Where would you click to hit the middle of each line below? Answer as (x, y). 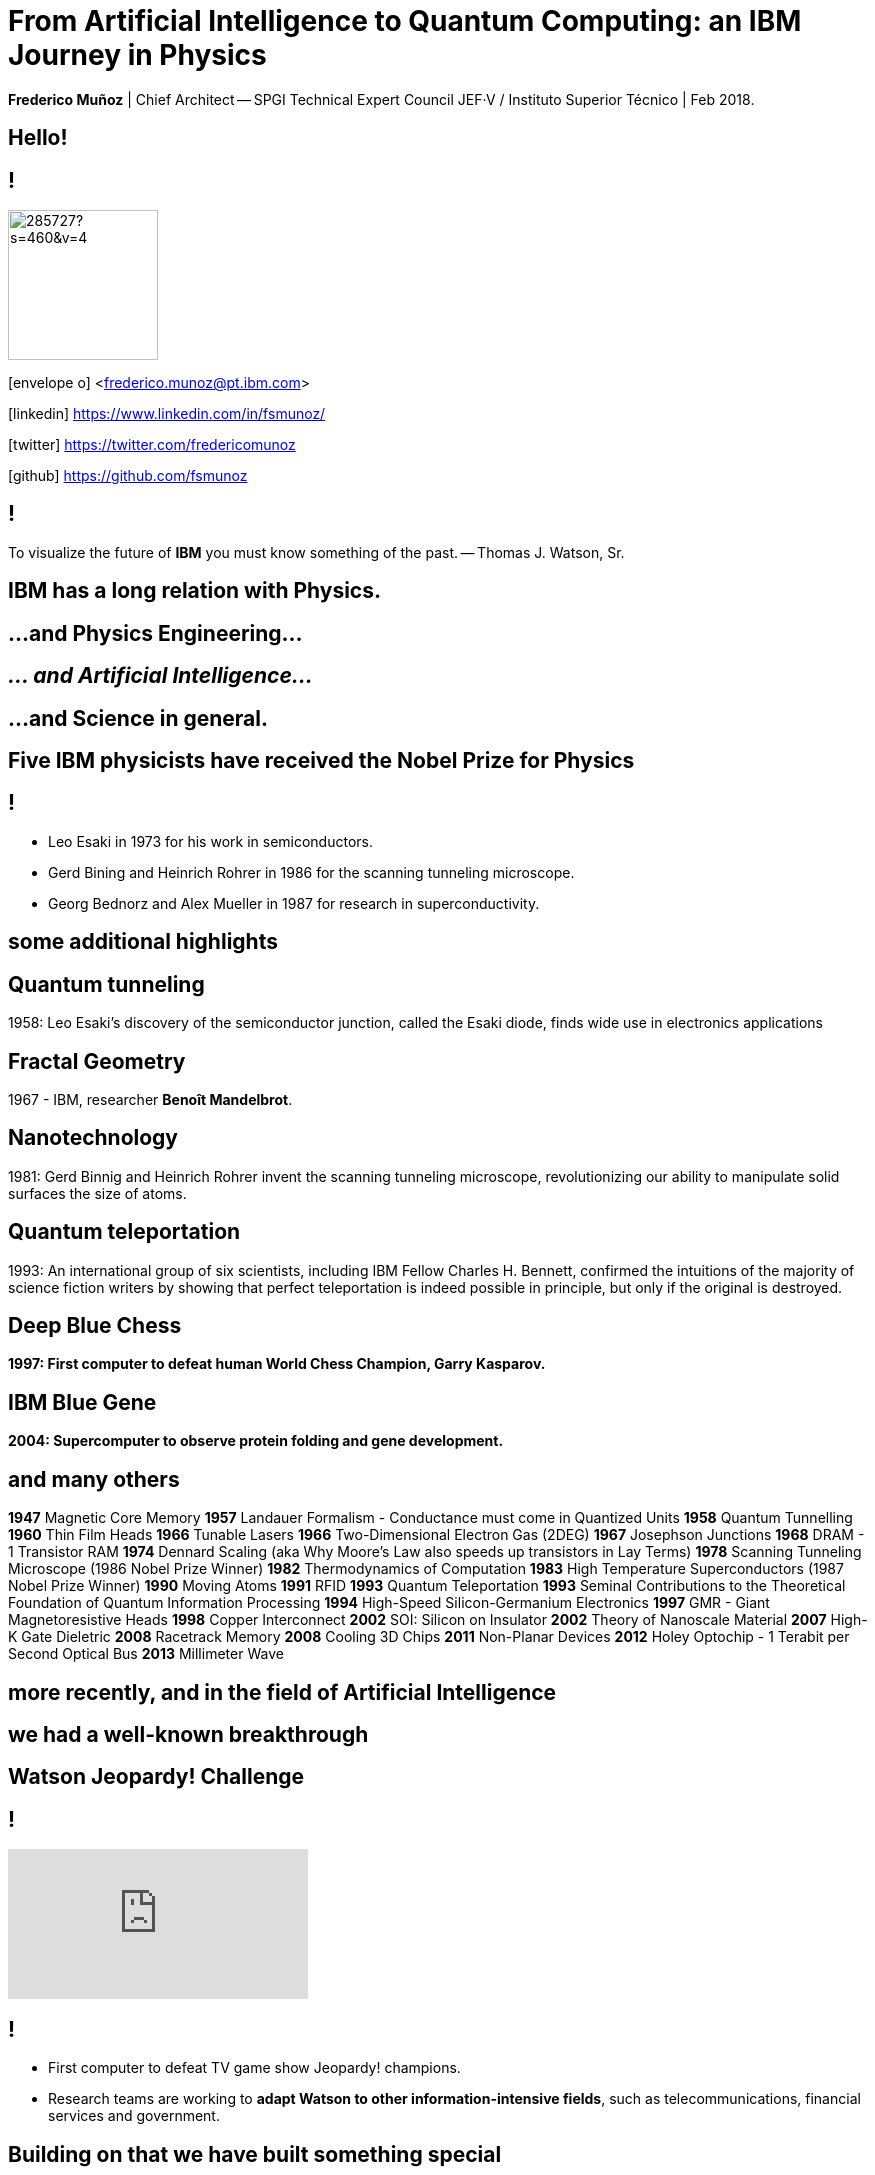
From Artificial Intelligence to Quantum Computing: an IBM (405, 21)
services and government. (134, 2116)
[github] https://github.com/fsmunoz (128, 476)
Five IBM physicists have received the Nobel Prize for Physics (321, 760)
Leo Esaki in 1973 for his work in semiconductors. (210, 841)
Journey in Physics (137, 55)
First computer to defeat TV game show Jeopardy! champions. (254, 2068)
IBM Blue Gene (82, 1402)
